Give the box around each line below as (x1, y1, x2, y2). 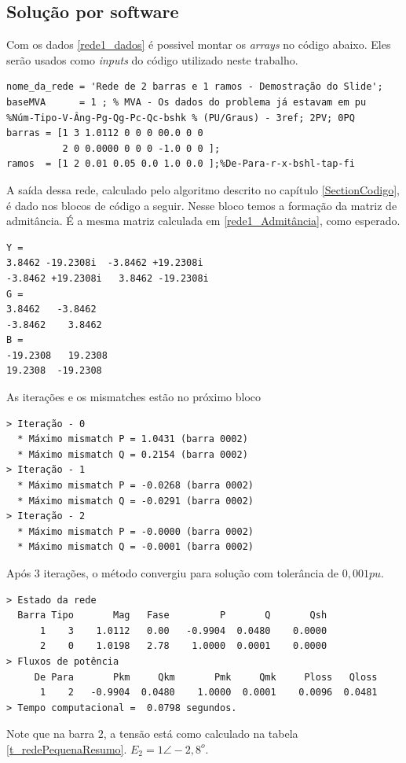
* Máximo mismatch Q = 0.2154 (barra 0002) (17, 448, 248, 460)
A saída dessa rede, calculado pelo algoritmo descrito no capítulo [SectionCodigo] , (6, 181, 400, 197)
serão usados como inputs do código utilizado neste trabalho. (6, 51, 298, 68)
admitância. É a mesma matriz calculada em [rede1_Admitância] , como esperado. (6, 212, 401, 229)
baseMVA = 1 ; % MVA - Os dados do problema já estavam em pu (6, 96, 367, 108)
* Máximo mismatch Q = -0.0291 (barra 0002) (17, 495, 254, 507)
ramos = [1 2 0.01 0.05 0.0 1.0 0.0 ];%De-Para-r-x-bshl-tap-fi (6, 158, 355, 170)
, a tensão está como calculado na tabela (103, 725, 298, 742)
